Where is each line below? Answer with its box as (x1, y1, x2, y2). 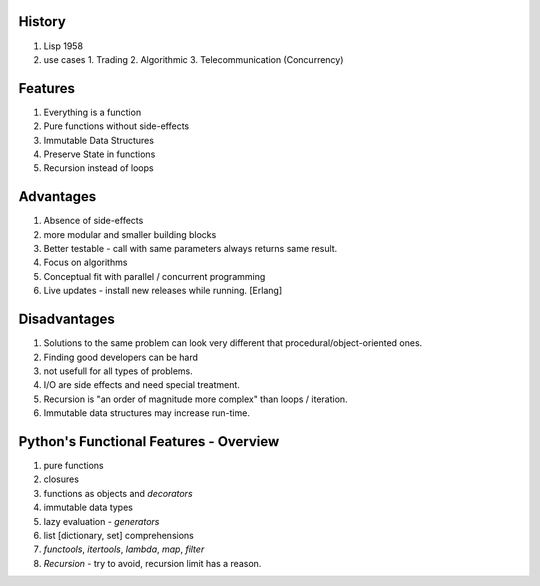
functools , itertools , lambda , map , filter (43, 543, 205, 555)
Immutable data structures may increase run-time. (43, 407, 250, 419)
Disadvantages (18, 311, 115, 328)
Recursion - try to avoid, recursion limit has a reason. (43, 557, 262, 569)
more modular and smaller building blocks (43, 228, 217, 240)
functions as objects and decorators (43, 487, 194, 499)
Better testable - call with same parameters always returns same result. (43, 243, 338, 255)
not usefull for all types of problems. (43, 365, 194, 377)
